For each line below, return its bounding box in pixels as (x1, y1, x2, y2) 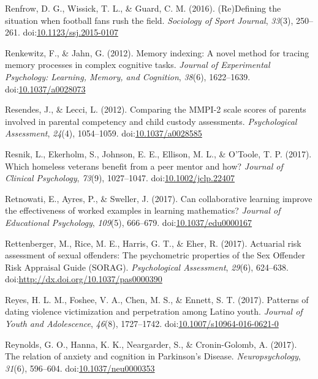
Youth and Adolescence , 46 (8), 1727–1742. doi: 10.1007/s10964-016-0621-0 (5, 317, 279, 330)
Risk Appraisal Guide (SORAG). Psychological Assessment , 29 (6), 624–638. (5, 260, 289, 273)
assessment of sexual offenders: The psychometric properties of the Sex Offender (5, 249, 305, 261)
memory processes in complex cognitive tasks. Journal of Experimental (5, 58, 270, 71)
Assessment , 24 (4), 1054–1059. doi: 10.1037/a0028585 (5, 127, 202, 140)
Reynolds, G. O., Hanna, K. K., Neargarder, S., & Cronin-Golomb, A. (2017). (5, 337, 297, 350)
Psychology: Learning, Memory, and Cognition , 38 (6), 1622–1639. (5, 70, 251, 83)
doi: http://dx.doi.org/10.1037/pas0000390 (5, 272, 162, 285)
